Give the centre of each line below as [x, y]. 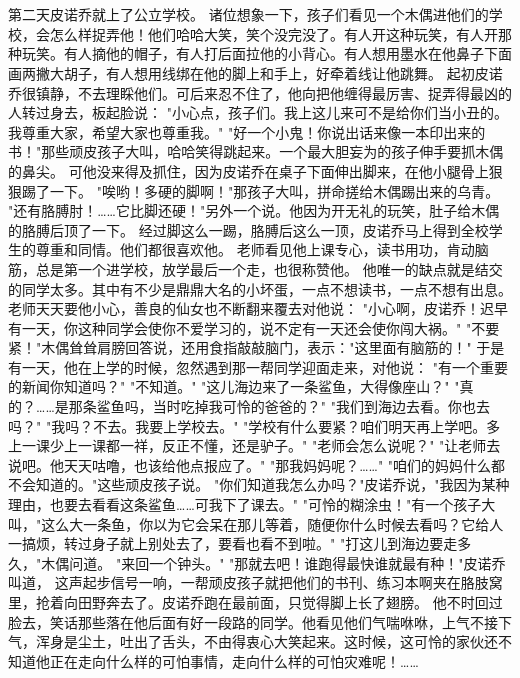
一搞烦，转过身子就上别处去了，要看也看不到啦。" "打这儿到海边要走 [233, 543]
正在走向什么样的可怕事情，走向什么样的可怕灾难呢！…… [234, 660]
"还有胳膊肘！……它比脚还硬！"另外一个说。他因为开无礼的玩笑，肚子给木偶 [254, 210]
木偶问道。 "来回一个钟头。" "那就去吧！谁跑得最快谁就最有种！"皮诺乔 [273, 562]
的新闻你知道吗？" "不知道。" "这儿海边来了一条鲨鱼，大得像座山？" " [234, 386]
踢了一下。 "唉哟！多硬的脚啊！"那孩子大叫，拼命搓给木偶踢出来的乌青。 [260, 190]
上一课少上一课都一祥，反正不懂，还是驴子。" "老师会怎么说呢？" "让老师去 [254, 445]
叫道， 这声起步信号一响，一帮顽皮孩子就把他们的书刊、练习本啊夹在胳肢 [248, 582]
